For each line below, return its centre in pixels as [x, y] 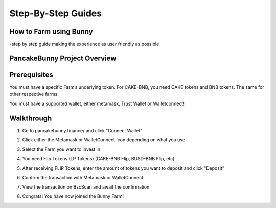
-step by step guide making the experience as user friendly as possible [84, 44]
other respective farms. [34, 94]
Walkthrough [31, 118]
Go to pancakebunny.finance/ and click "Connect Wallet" [82, 130]
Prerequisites [31, 75]
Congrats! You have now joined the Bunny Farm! [73, 196]
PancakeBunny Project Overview [63, 58]
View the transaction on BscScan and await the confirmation [86, 187]
